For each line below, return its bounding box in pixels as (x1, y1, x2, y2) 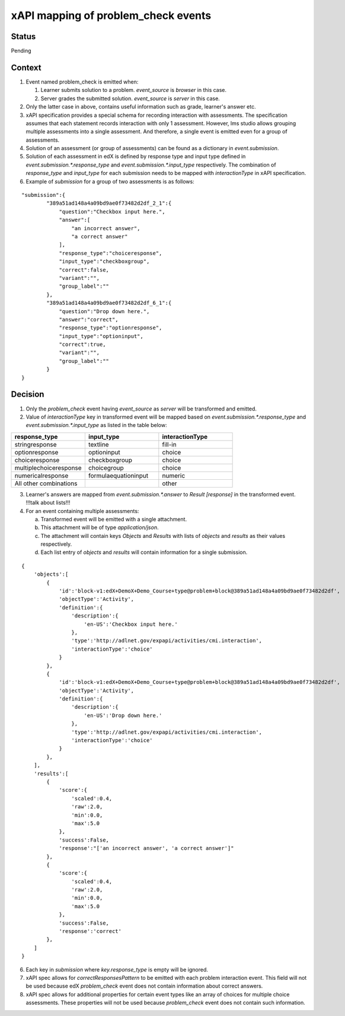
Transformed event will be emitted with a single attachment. (40, 515, 187, 523)
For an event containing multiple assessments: (25, 507, 139, 514)
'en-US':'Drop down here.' (84, 712, 162, 719)
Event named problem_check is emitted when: (25, 78, 139, 85)
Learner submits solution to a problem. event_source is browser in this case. (40, 87, 227, 94)
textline (88, 440, 109, 448)
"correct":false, (59, 266, 110, 273)
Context (11, 62, 41, 72)
